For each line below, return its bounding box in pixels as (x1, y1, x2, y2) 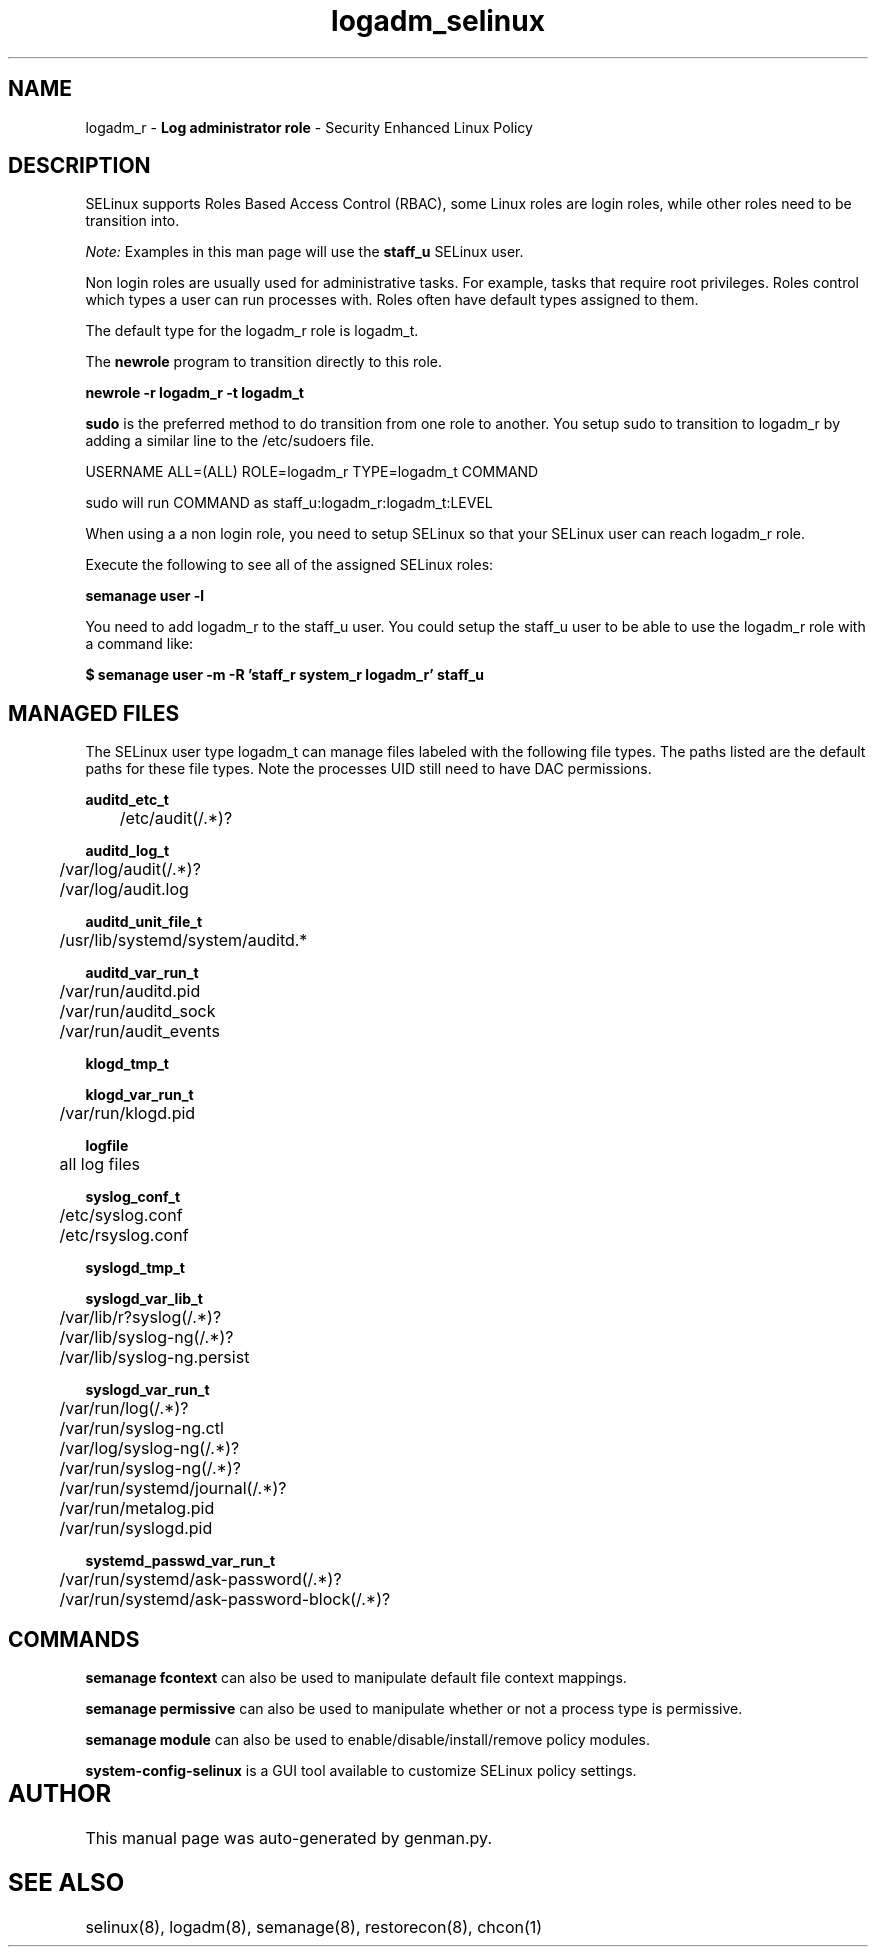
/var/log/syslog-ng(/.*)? (59, 1438, 240, 1459)
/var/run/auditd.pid (59, 981, 201, 1002)
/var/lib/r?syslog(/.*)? (59, 1307, 222, 1328)
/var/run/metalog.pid (59, 1498, 215, 1519)
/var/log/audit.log (59, 879, 189, 900)
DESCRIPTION (8, 153, 151, 179)
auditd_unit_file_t (85, 913, 203, 931)
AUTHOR (8, 1779, 112, 1809)
